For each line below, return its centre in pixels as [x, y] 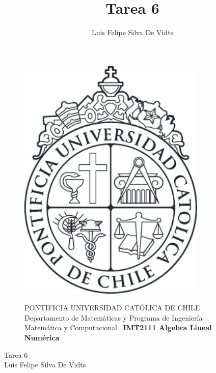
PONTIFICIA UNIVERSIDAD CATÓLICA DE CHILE [112, 308]
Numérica [42, 338]
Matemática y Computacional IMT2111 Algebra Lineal [118, 327]
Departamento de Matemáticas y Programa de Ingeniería [114, 317]
